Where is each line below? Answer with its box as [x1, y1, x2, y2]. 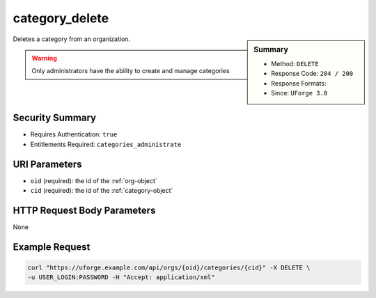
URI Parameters [13, 158, 83, 170]
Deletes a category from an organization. [13, 35, 131, 43]
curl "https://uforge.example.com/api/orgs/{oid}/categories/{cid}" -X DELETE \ [27, 264, 311, 272]
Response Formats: [271, 79, 327, 87]
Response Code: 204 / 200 [271, 70, 354, 78]
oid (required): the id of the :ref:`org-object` [30, 176, 158, 185]
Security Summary [13, 112, 97, 124]
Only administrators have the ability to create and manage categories [31, 67, 230, 75]
